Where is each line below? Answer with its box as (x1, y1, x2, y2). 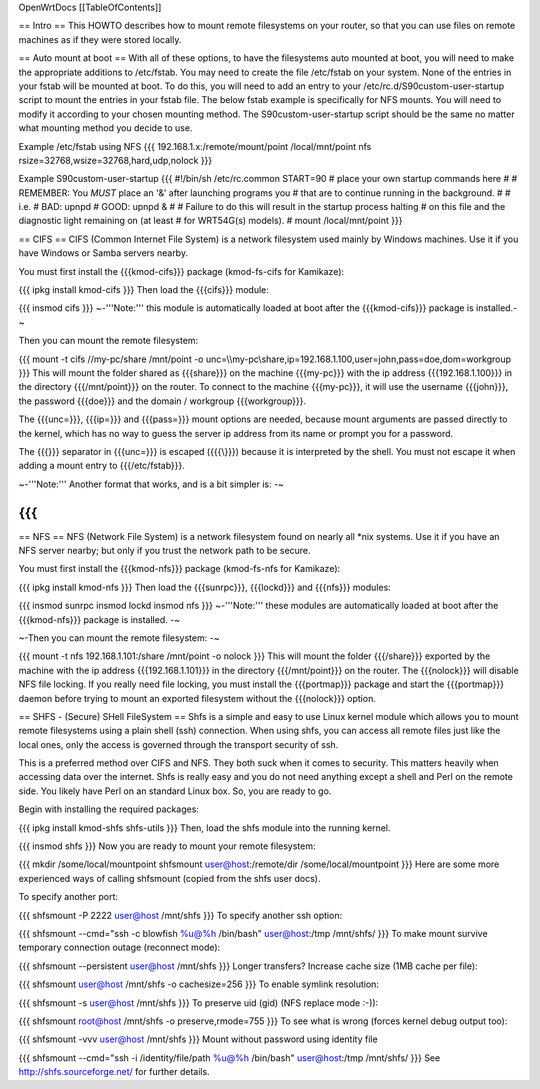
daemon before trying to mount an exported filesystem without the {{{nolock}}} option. (18, 692, 377, 704)
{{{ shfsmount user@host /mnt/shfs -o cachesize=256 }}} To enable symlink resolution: (18, 978, 380, 990)
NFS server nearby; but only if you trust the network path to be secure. (18, 545, 311, 557)
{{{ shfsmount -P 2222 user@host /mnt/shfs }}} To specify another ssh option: (18, 909, 343, 921)
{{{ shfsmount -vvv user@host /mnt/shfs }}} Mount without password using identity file (18, 1033, 379, 1045)
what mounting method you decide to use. (18, 122, 193, 134)
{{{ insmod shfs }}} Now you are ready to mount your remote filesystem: (18, 840, 316, 852)
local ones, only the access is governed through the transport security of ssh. (18, 738, 339, 750)
